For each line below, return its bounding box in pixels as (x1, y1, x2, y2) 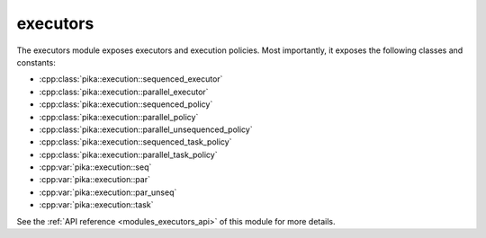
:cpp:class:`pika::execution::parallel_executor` (39, 86, 209, 97)
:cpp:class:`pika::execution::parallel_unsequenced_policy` (39, 124, 253, 135)
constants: (16, 57, 56, 67)
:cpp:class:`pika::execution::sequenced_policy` (39, 99, 213, 110)
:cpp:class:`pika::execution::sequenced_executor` (39, 74, 223, 84)
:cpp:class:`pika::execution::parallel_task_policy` (39, 149, 218, 160)
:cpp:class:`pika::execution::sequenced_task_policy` (39, 137, 232, 147)
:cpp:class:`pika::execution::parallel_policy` (39, 111, 199, 122)
